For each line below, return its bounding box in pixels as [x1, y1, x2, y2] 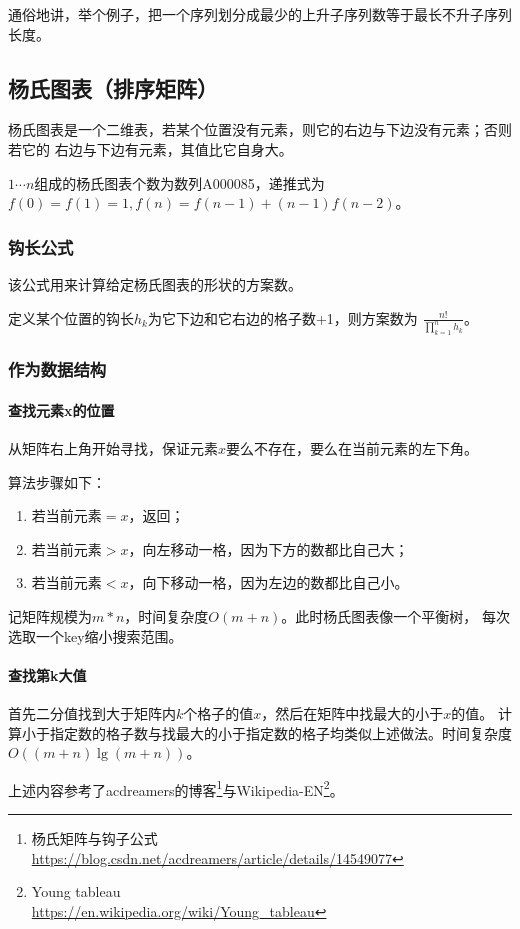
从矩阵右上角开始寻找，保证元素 [8, 438, 218, 459]
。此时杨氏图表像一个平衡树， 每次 [281, 606, 511, 627]
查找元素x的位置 [8, 399, 115, 420]
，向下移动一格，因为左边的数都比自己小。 [128, 572, 409, 593]
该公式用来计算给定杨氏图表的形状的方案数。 [8, 273, 302, 294]
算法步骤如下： [8, 471, 106, 492]
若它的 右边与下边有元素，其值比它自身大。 [8, 138, 293, 159]
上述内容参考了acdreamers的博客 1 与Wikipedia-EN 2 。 [8, 776, 344, 800]
